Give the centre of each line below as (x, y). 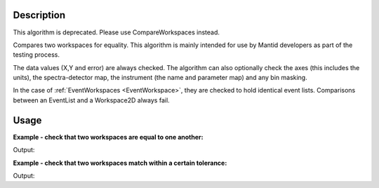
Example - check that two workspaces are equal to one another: (108, 137)
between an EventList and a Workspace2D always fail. (91, 100)
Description (39, 15)
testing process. (36, 55)
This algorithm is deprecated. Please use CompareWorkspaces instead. (117, 32)
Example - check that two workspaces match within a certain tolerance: (120, 163)
